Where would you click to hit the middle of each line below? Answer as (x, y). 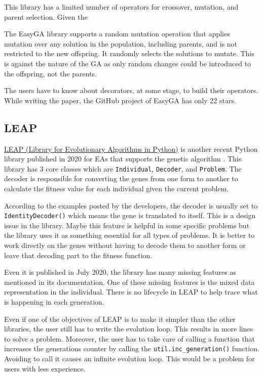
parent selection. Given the (46, 16)
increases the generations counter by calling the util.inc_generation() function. (132, 348)
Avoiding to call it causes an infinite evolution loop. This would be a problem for (129, 359)
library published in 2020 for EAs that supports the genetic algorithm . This (123, 159)
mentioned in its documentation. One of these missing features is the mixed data (129, 282)
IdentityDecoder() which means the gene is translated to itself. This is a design (130, 215)
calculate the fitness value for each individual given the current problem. (117, 188)
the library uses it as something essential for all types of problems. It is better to (129, 235)
